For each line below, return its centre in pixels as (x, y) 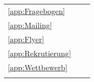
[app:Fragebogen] (36, 11)
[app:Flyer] (26, 39)
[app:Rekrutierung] (40, 53)
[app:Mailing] (30, 25)
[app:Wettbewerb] (38, 67)
